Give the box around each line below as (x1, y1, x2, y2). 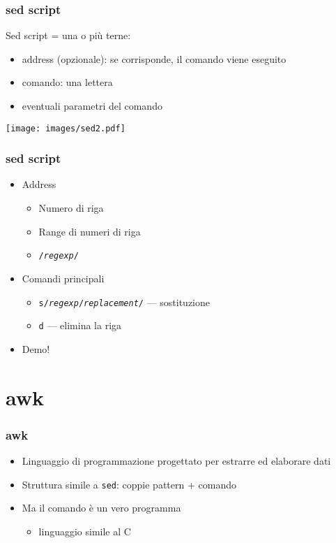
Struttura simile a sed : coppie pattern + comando (22, 477, 236, 491)
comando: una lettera (22, 75, 113, 89)
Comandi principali (22, 270, 105, 285)
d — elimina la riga (38, 318, 122, 333)
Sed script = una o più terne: (6, 28, 131, 43)
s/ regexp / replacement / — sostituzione (38, 294, 211, 309)
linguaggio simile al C (38, 523, 131, 538)
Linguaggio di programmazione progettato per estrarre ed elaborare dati (22, 454, 331, 468)
